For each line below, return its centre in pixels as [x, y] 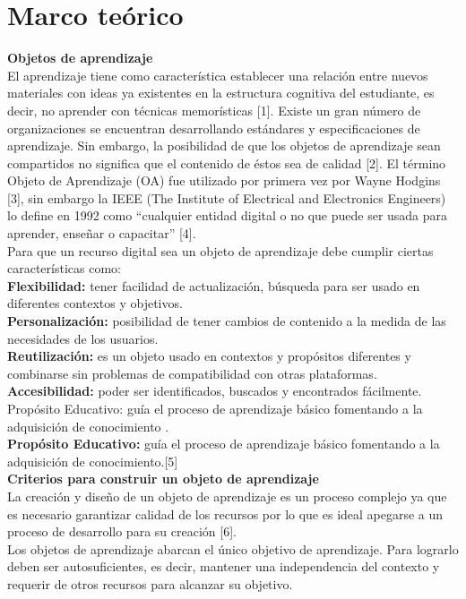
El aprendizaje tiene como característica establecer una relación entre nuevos [218, 75]
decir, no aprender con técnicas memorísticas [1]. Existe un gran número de [214, 110]
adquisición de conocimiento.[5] [93, 461]
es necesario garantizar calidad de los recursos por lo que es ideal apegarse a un [225, 513]
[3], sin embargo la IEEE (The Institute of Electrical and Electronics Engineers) [227, 197]
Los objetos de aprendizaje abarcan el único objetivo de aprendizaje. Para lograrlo [233, 548]
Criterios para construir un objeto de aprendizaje [163, 479]
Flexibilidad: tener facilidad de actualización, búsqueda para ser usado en [214, 285]
